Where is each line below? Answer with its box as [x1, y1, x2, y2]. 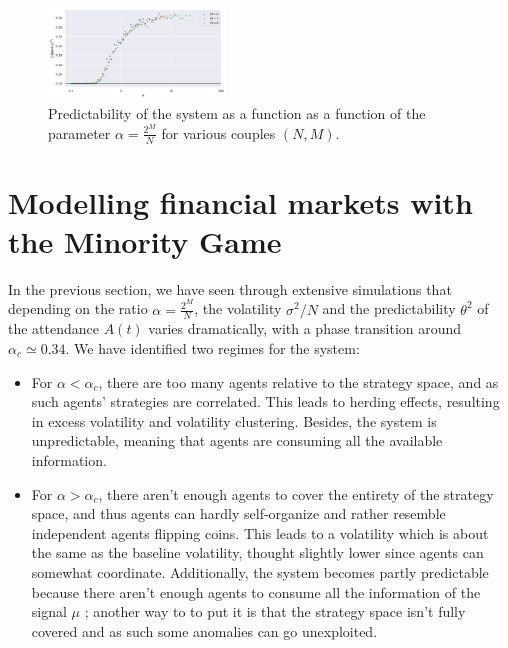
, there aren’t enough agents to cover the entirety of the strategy [98, 483, 494, 504]
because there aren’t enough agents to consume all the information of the [31, 581, 481, 602]
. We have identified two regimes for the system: [65, 337, 360, 358]
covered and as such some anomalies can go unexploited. [31, 620, 378, 641]
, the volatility [194, 298, 282, 319]
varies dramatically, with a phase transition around [148, 318, 462, 339]
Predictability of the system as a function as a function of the [48, 103, 426, 124]
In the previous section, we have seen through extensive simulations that [8, 278, 452, 299]
